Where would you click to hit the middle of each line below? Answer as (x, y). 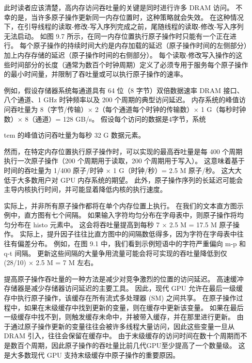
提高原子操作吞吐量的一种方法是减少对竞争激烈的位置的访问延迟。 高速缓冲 (124, 278)
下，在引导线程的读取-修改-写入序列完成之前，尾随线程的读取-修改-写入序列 (124, 26)
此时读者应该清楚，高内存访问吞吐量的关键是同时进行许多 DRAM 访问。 (119, 7)
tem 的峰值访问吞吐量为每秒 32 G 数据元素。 (74, 135)
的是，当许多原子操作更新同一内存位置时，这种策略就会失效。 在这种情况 (127, 17)
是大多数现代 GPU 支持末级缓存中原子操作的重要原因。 (92, 355)
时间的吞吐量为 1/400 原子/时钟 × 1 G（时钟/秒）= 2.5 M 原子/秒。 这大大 (123, 170)
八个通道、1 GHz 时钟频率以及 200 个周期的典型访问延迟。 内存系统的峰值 (122, 100)
